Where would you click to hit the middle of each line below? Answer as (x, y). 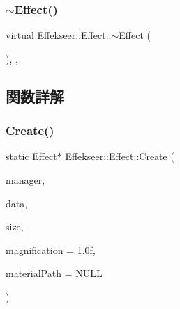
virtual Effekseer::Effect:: (59, 35)
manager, (25, 180)
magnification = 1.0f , (51, 249)
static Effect (31, 156)
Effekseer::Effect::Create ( (120, 156)
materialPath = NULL (54, 273)
